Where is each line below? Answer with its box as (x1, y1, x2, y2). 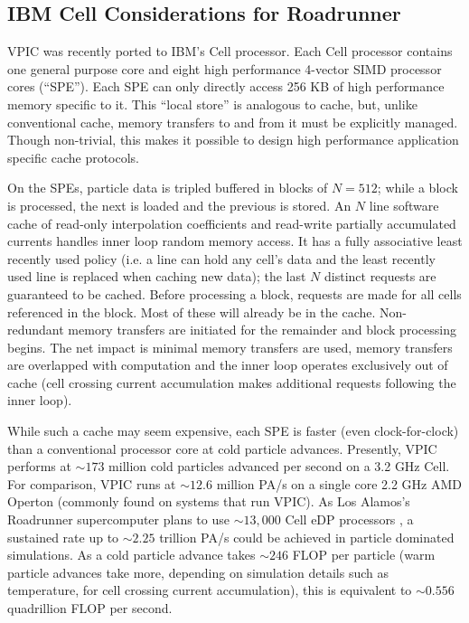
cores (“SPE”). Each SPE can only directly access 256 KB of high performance (7, 77, 445, 96)
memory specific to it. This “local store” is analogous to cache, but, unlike (7, 94, 417, 113)
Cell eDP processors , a (285, 510, 414, 529)
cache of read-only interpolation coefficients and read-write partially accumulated (7, 213, 456, 232)
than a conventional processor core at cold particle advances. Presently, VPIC (7, 439, 437, 458)
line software (369, 195, 439, 214)
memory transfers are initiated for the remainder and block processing (68, 320, 456, 339)
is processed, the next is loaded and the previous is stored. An (7, 195, 352, 214)
